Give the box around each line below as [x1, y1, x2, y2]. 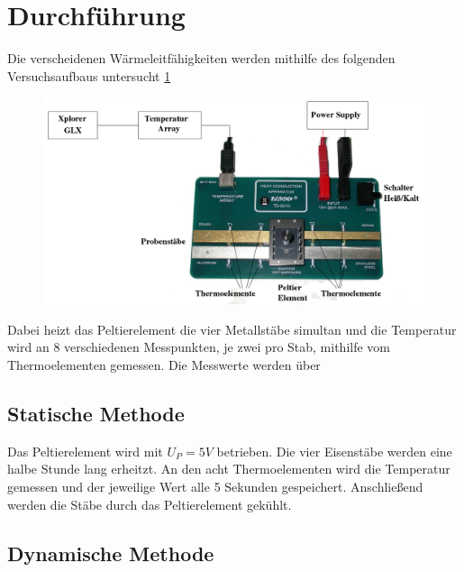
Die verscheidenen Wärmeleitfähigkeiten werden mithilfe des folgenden [7, 49, 396, 68]
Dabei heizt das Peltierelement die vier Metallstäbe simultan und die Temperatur [7, 319, 457, 338]
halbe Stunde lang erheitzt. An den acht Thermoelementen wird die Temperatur [7, 459, 450, 478]
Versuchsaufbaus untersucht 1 [7, 66, 171, 85]
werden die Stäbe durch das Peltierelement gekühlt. [7, 494, 292, 513]
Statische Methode [7, 400, 185, 428]
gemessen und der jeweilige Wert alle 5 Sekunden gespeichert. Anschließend [7, 477, 423, 496]
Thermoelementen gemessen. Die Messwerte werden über [7, 355, 321, 374]
